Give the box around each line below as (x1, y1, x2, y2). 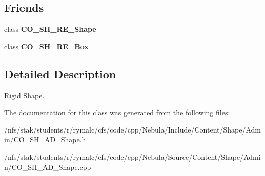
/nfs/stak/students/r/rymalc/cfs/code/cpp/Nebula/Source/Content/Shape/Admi (4, 151, 261, 162)
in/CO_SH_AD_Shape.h (4, 134, 86, 145)
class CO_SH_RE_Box (4, 40, 89, 51)
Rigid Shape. (4, 90, 45, 100)
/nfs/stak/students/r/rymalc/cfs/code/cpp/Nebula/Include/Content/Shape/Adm (4, 124, 261, 135)
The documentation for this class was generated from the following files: (4, 107, 230, 118)
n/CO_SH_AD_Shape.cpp (4, 161, 91, 172)
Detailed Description (4, 65, 116, 81)
